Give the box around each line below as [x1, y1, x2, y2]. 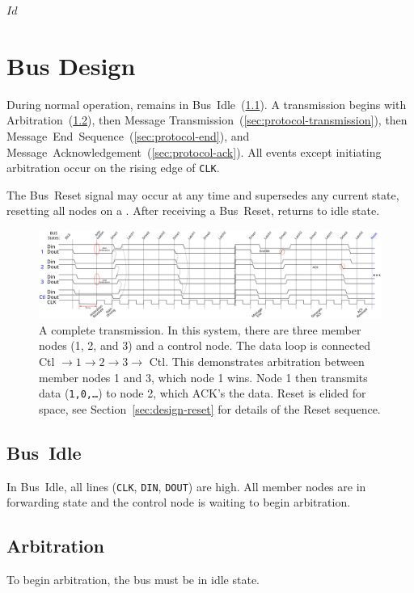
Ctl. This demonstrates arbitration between [149, 353, 365, 370]
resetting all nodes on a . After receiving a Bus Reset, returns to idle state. [6, 202, 380, 219]
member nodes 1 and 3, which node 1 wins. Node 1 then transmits [39, 368, 368, 385]
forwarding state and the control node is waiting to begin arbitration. [6, 494, 351, 511]
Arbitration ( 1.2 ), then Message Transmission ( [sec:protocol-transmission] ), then [6, 111, 408, 128]
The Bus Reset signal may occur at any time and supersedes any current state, [6, 186, 399, 203]
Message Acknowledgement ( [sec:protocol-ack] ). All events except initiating [6, 143, 382, 160]
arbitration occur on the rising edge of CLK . [6, 159, 220, 176]
